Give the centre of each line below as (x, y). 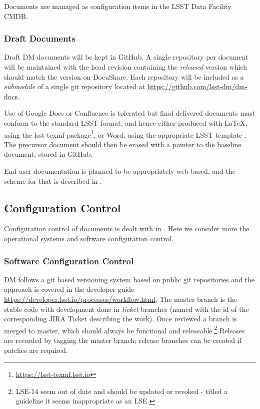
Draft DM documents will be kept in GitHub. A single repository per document (126, 57)
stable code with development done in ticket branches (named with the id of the (126, 309)
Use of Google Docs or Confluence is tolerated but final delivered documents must (130, 113)
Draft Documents (40, 38)
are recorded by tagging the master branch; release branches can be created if (123, 340)
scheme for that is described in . (53, 180)
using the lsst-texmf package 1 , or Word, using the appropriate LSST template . (125, 134)
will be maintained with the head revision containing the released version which (126, 67)
